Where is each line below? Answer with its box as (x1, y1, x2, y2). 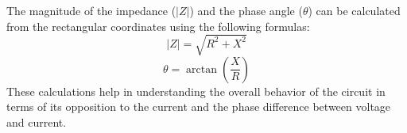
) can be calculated (308, 2, 401, 18)
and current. (6, 113, 67, 130)
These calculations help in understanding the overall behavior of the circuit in (6, 82, 386, 99)
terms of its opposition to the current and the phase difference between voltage (6, 98, 391, 115)
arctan (186, 63, 218, 75)
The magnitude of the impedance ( (6, 2, 176, 18)
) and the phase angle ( (189, 2, 303, 18)
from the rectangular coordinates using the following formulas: (6, 17, 310, 34)
